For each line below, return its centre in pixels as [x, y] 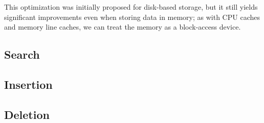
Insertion [28, 84]
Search [22, 54]
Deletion [27, 114]
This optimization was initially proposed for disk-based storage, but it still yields [131, 7]
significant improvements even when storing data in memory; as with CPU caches [132, 17]
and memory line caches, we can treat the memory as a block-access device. [123, 27]
